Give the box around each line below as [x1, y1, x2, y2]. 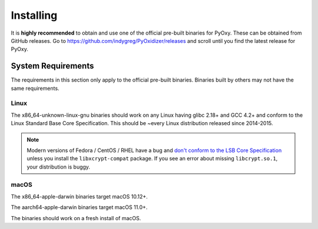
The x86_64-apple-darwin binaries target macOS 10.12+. [11, 193, 148, 200]
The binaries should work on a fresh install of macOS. [11, 214, 141, 221]
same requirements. [11, 85, 59, 92]
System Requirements [11, 61, 94, 71]
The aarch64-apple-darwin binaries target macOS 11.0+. [11, 204, 148, 211]
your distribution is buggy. [26, 163, 91, 170]
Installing [11, 9, 58, 22]
